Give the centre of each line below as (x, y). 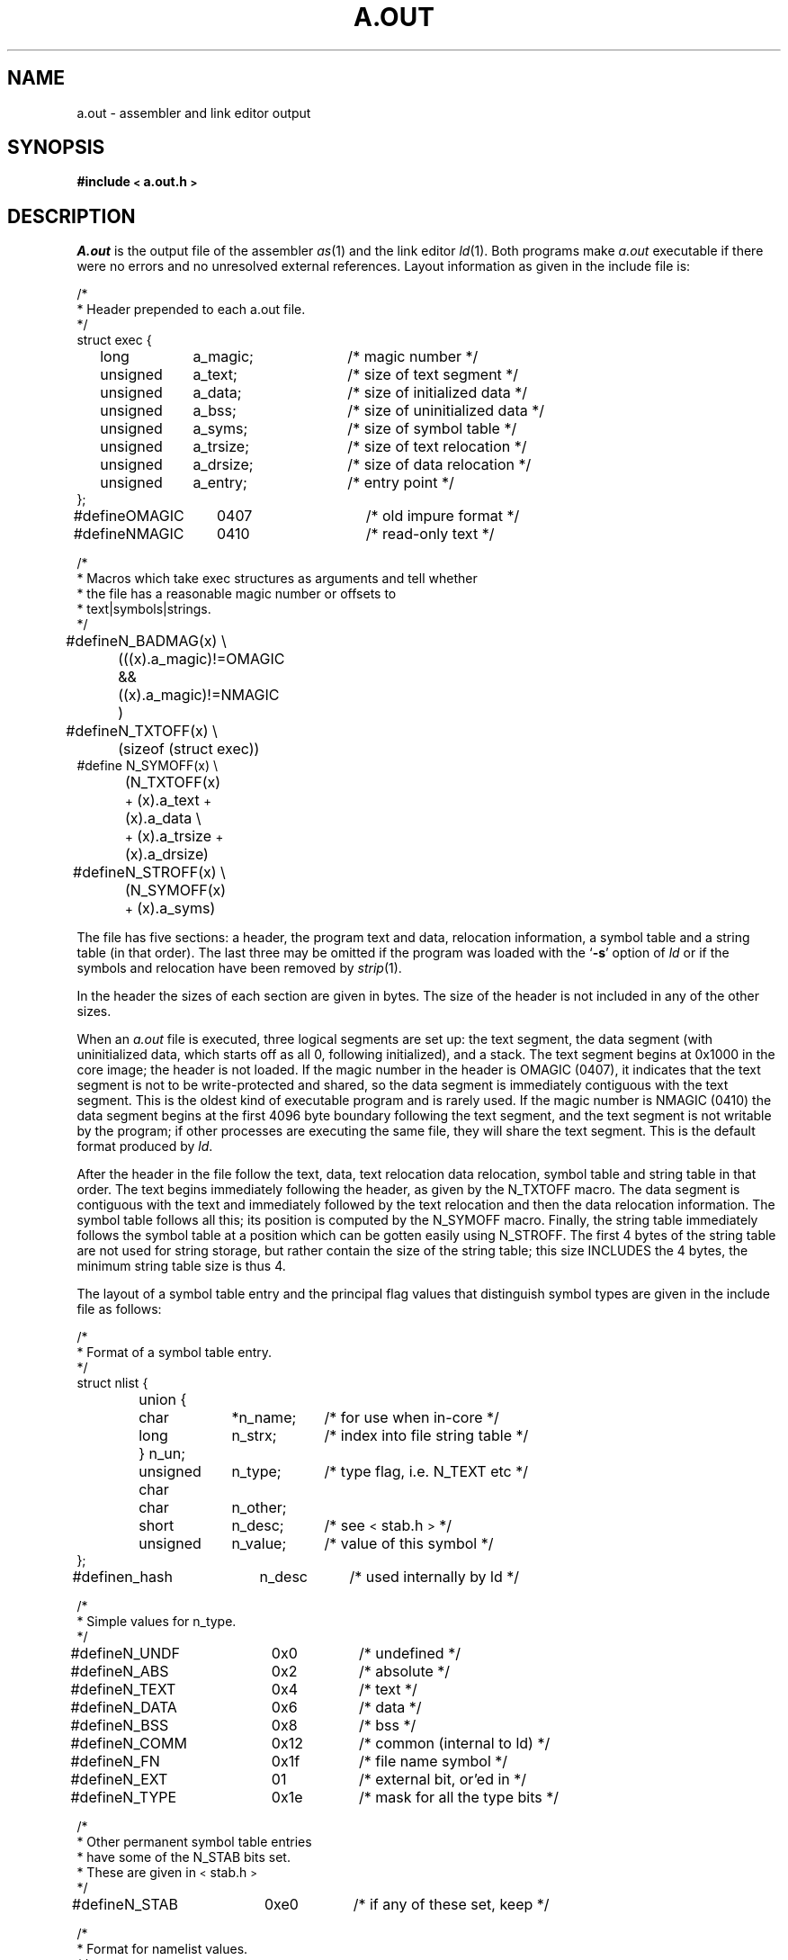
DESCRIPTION (72, 216)
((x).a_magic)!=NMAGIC (199, 695)
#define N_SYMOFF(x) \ (148, 766)
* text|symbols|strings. (144, 609)
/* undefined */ (409, 1654)
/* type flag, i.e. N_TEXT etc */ (426, 1472)
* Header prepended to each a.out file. (191, 310)
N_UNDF (151, 1654)
